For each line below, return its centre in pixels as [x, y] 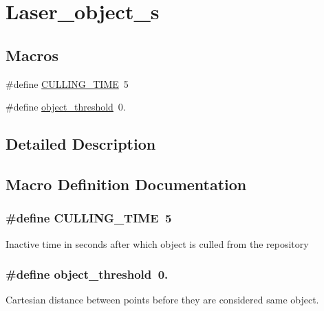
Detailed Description [81, 144]
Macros [32, 55]
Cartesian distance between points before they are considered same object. [162, 300]
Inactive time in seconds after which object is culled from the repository [157, 243]
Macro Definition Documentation [126, 184]
